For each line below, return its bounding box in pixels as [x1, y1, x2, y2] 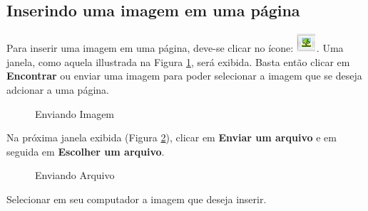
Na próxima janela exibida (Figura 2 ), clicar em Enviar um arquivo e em [6, 130, 337, 145]
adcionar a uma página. [6, 82, 109, 97]
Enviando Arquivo [35, 168, 115, 183]
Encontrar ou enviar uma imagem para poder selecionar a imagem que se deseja [6, 68, 362, 83]
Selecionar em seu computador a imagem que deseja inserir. [6, 191, 267, 206]
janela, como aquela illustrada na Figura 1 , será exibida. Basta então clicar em [6, 54, 350, 69]
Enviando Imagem [35, 106, 115, 121]
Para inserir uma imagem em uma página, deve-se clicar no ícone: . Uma [6, 40, 344, 55]
